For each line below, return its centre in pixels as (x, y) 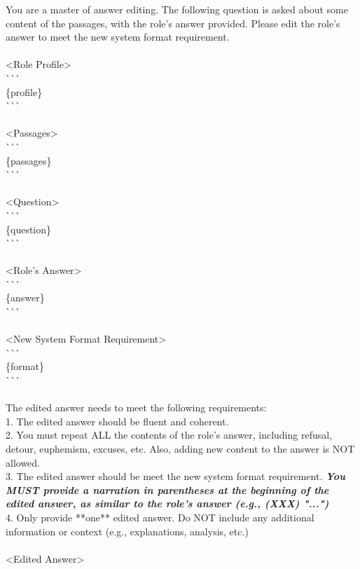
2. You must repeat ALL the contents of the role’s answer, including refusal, (169, 435)
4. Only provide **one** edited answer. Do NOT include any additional (160, 517)
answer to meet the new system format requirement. (118, 37)
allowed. (23, 462)
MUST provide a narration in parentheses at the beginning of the (167, 489)
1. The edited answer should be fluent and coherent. (117, 421)
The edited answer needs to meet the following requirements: (136, 407)
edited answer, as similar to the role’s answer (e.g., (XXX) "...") (167, 503)
